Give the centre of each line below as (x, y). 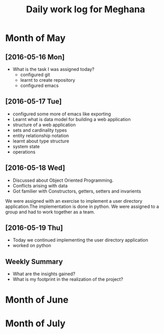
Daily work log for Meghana (86, 9)
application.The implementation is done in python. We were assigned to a (82, 206)
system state (26, 146)
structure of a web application (44, 125)
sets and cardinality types (40, 130)
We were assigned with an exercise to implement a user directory (74, 201)
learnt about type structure (41, 141)
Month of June (37, 300)
